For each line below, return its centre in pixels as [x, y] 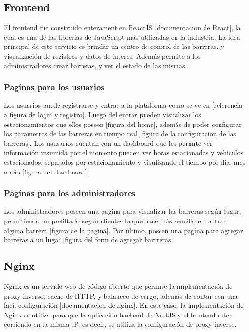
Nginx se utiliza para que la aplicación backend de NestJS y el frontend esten [118, 314]
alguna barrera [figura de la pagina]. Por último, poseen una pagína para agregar [124, 230]
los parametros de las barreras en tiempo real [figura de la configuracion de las [120, 134]
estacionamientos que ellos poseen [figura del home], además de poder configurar [123, 124]
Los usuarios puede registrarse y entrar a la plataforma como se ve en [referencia [123, 105]
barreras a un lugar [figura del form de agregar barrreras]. [89, 240]
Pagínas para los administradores [70, 193]
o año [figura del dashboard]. [46, 171]
